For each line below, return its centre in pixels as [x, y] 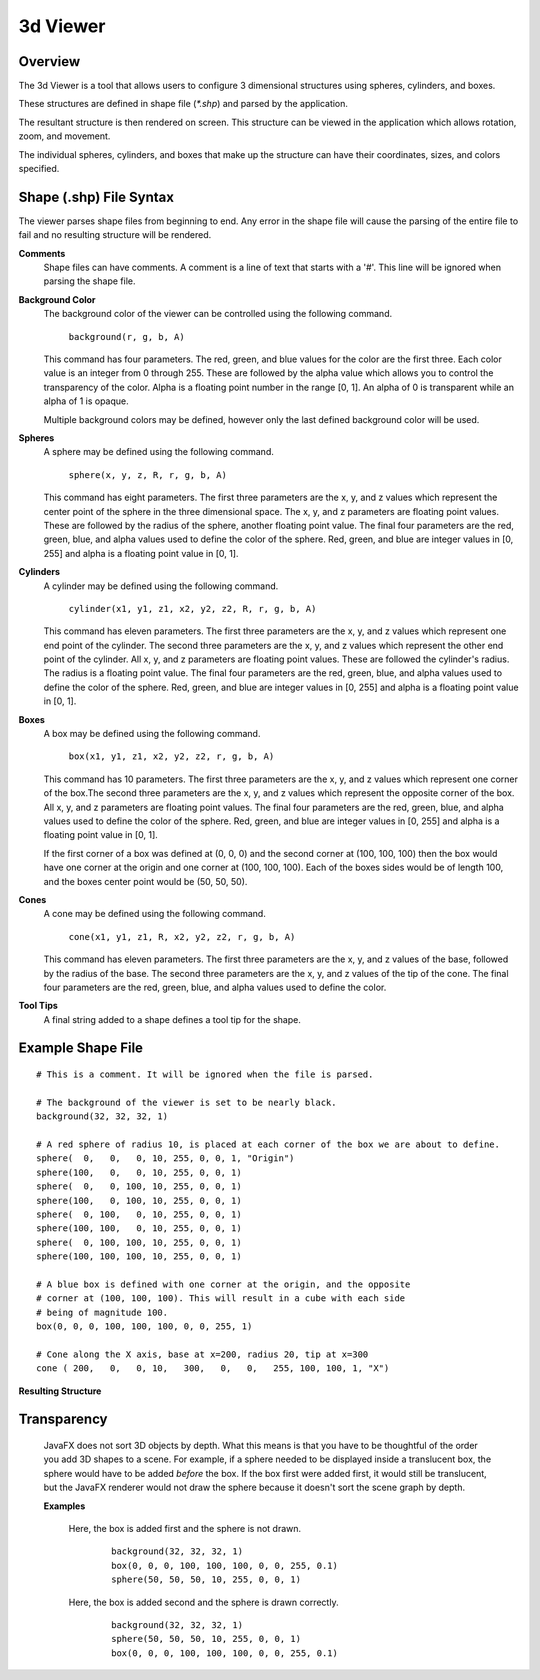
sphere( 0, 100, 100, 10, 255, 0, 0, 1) [139, 1242]
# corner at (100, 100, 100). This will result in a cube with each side [221, 1298]
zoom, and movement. [64, 136]
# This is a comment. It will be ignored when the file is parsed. [205, 1074]
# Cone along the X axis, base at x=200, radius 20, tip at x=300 [202, 1354]
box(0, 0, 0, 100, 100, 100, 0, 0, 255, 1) [144, 1326]
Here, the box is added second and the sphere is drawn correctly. [203, 1602]
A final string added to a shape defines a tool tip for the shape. [172, 1019]
